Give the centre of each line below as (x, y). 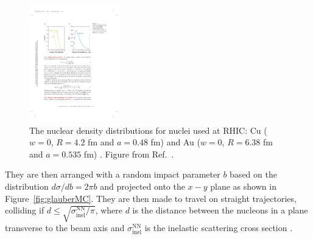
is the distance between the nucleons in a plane (220, 210)
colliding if (25, 210)
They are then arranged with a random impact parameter (113, 174)
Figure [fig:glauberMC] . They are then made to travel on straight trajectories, (151, 198)
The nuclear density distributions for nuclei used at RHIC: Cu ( (148, 130)
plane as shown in (243, 186)
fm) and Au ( (175, 142)
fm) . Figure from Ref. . (129, 154)
